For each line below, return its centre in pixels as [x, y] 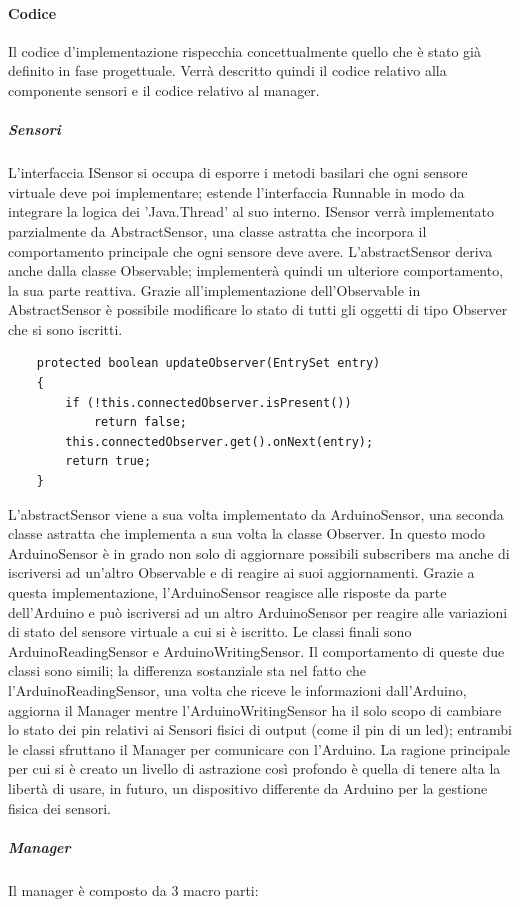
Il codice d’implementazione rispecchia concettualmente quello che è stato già [245, 50]
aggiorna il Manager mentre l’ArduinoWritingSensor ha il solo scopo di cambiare [255, 709]
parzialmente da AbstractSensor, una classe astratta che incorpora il [217, 230]
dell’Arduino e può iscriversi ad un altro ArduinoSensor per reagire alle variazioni [258, 611]
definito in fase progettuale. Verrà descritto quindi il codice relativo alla [227, 70]
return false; [140, 422]
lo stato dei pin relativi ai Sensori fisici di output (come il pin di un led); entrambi [260, 729]
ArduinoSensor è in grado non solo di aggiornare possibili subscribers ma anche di [259, 552]
